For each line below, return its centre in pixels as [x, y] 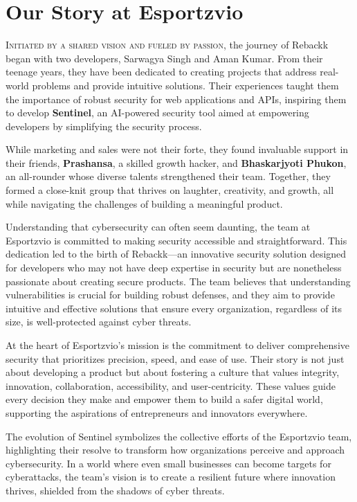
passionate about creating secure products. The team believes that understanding [178, 281]
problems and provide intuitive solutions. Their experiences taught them [185, 85]
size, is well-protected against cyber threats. [99, 322]
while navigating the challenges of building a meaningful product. [144, 203]
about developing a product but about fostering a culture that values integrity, [173, 372]
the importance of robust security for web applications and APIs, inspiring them [176, 99]
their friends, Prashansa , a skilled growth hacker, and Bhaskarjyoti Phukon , [176, 162]
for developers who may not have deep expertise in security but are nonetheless [174, 268]
